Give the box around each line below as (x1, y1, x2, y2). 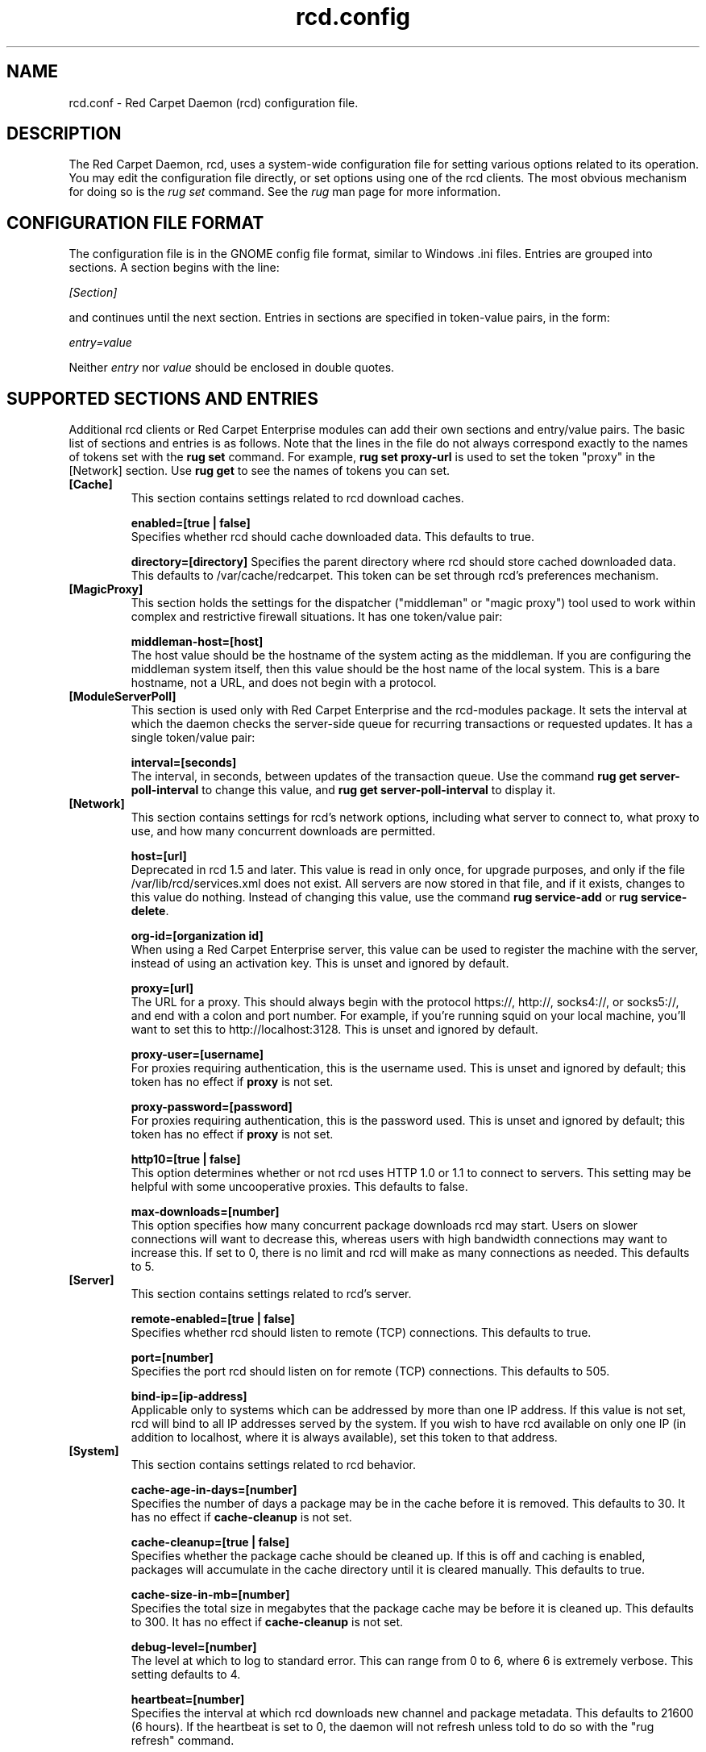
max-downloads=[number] (131, 1205, 280, 1219)
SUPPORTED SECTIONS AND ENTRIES (6, 388, 318, 409)
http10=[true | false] (131, 1152, 241, 1167)
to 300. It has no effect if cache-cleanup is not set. (131, 1615, 404, 1629)
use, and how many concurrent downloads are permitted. (131, 824, 436, 839)
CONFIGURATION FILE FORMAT (6, 212, 264, 233)
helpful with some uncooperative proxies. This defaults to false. (131, 1180, 468, 1194)
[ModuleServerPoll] (69, 689, 176, 704)
